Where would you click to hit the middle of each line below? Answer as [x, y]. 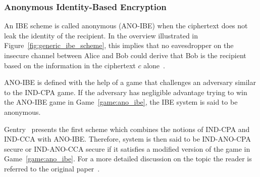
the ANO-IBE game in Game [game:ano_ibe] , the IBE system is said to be [121, 102]
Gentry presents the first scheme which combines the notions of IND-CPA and [127, 129]
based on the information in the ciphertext [70, 65]
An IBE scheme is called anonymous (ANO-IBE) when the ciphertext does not [126, 26]
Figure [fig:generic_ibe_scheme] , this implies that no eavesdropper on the [119, 45]
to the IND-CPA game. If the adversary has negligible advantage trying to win [126, 92]
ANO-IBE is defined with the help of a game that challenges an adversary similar [130, 82]
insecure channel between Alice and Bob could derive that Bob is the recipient [125, 55]
